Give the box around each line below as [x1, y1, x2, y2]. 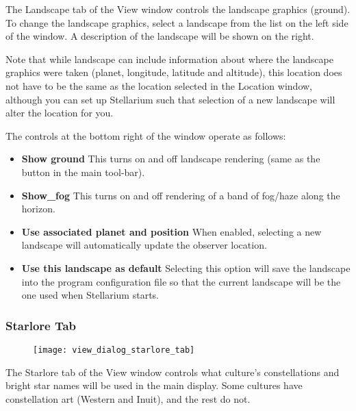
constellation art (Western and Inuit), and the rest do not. [5, 391, 251, 406]
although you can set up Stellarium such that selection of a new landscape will [5, 92, 335, 106]
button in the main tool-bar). [21, 164, 145, 179]
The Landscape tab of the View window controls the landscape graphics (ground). [5, 2, 351, 16]
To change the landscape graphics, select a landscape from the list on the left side [5, 15, 348, 29]
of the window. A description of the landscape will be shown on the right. [5, 29, 314, 43]
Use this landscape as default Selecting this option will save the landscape [21, 260, 351, 275]
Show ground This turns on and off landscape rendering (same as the [21, 151, 320, 166]
